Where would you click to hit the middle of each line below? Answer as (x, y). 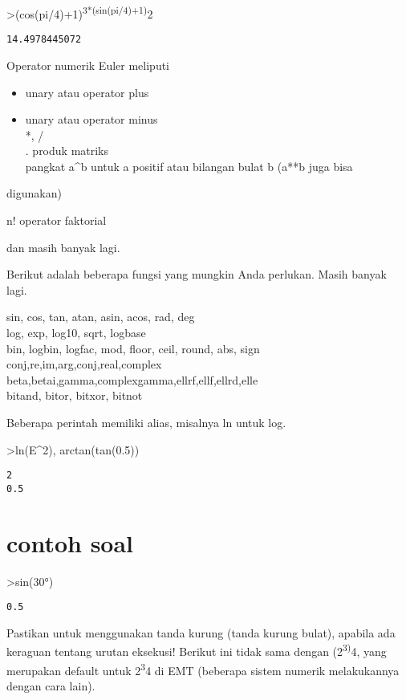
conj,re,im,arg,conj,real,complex (84, 364)
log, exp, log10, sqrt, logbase (76, 333)
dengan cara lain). (51, 685)
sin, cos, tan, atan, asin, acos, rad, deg (101, 317)
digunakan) (34, 193)
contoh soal (70, 542)
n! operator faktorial (57, 220)
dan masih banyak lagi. (63, 247)
